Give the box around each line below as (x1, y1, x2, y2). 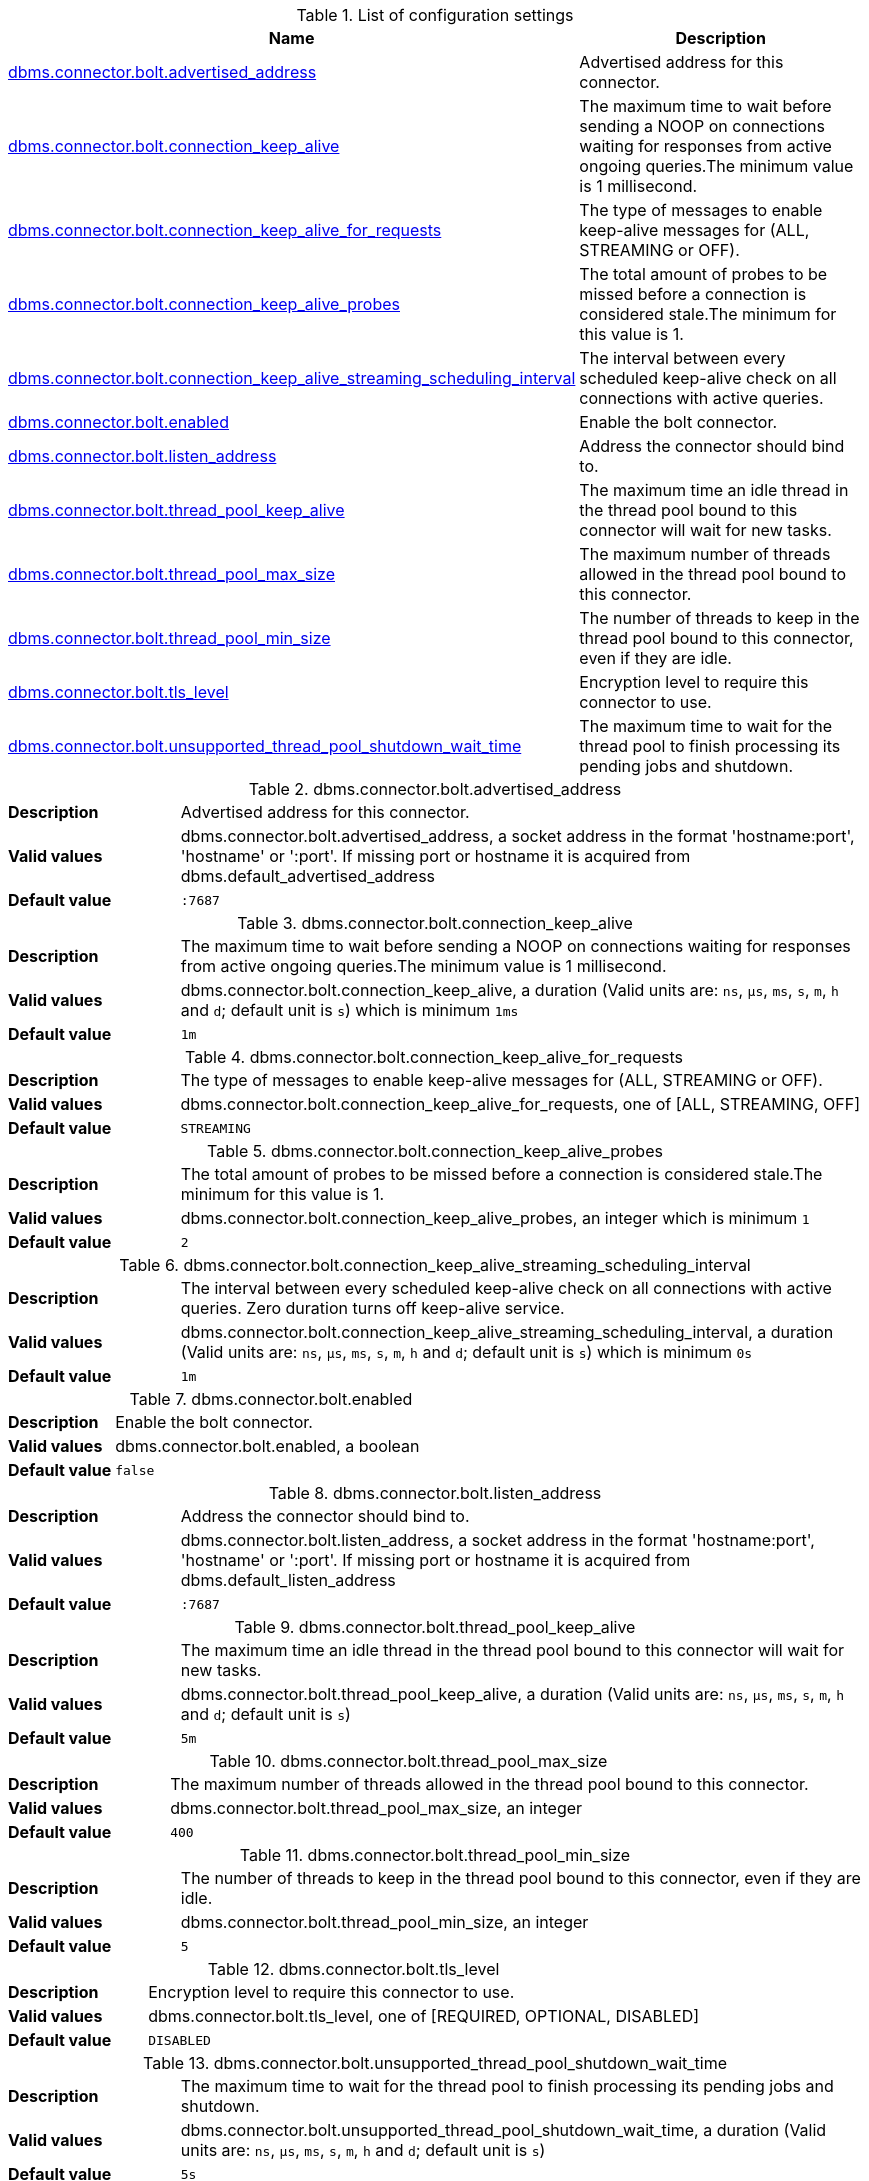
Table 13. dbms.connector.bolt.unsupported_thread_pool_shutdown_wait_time (142, 2053, 728, 2073)
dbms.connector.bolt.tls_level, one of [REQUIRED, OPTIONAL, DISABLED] (148, 2006, 700, 2026)
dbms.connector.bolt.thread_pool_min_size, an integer (180, 1912, 589, 1932)
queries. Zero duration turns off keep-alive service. (180, 1298, 565, 1318)
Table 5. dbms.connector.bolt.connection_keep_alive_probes (207, 1141, 663, 1161)
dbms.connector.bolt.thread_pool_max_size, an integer (170, 1798, 583, 1818)
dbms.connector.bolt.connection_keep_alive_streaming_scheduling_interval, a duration (180, 1322, 834, 1342)
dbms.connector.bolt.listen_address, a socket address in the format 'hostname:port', (180, 1530, 815, 1550)
